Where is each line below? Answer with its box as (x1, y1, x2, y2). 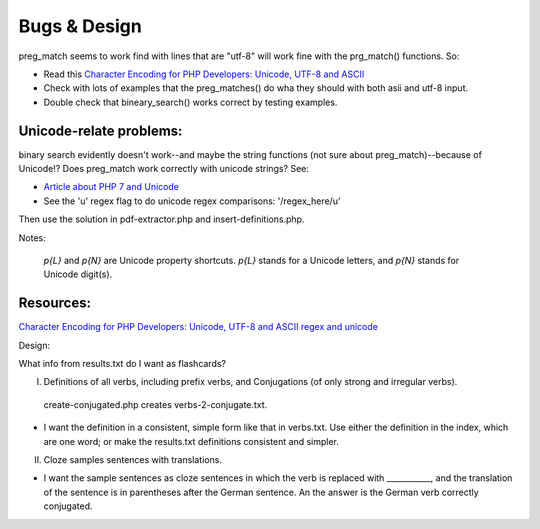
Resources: (18, 295, 92, 312)
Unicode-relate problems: (18, 122, 183, 139)
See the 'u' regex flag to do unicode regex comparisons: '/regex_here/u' (43, 195, 341, 207)
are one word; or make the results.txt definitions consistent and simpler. (43, 435, 340, 447)
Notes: (18, 231, 46, 244)
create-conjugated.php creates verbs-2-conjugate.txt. (43, 398, 268, 410)
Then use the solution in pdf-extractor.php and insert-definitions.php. (18, 213, 305, 225)
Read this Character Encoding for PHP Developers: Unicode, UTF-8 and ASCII (43, 68, 365, 80)
